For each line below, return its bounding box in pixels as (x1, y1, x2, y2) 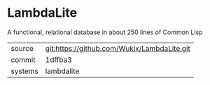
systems (10, 66, 38, 76)
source (10, 43, 34, 53)
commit (10, 54, 36, 64)
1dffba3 (45, 54, 72, 64)
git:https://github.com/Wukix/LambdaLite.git (45, 43, 190, 53)
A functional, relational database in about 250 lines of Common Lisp (7, 28, 203, 36)
